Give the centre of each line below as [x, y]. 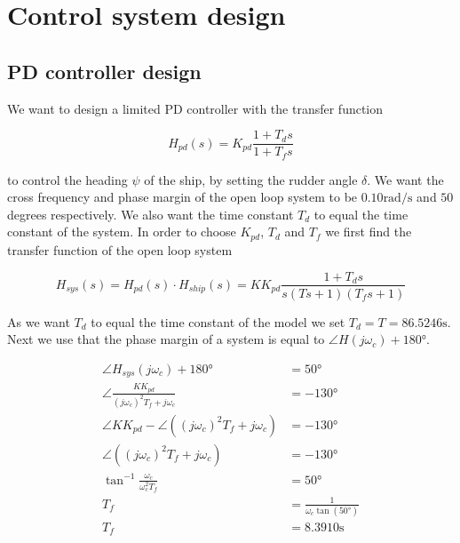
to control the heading [67, 179]
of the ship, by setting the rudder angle [251, 179]
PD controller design [104, 71]
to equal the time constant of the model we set [218, 321]
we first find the [369, 232]
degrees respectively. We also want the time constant [151, 214]
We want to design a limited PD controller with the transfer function [195, 108]
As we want [39, 321]
